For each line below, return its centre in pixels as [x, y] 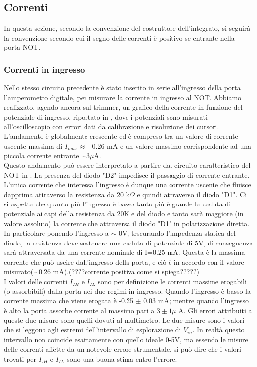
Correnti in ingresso [44, 69]
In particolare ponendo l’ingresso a [56, 233]
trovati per [20, 358]
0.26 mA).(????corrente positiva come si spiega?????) [119, 271]
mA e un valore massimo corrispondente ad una [179, 145]
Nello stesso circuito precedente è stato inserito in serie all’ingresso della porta [122, 88]
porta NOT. [22, 47]
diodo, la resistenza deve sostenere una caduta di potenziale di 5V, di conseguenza [128, 242]
